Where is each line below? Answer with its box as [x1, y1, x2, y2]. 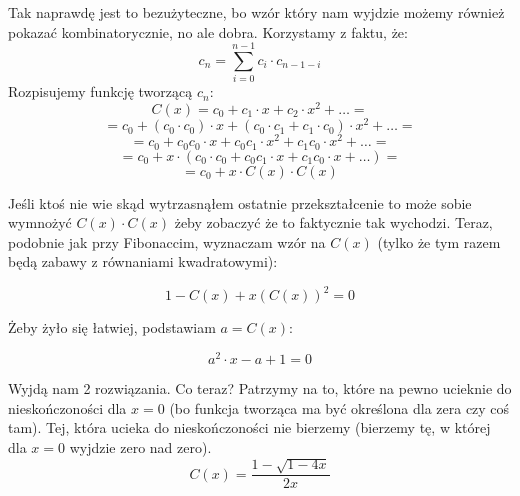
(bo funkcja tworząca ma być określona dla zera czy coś [169, 397, 510, 418]
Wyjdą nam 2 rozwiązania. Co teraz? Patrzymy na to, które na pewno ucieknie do [8, 378, 512, 399]
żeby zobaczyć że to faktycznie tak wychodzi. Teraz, [174, 212, 493, 233]
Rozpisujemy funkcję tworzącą [8, 81, 193, 102]
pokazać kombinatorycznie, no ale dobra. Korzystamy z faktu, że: [8, 21, 408, 42]
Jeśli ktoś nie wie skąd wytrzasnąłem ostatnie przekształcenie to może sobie [8, 192, 472, 213]
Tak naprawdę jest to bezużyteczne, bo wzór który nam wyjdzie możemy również [8, 2, 505, 22]
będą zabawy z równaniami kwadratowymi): [8, 251, 278, 272]
